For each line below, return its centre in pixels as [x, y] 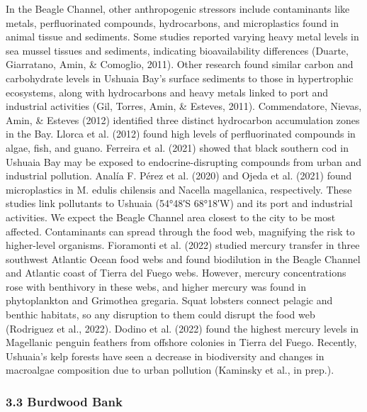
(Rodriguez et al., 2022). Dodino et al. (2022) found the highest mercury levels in [182, 328]
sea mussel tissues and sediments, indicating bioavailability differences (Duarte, [177, 50]
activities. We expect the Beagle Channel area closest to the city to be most [171, 217]
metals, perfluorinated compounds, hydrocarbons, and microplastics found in [173, 22]
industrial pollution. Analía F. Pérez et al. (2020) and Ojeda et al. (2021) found [179, 176]
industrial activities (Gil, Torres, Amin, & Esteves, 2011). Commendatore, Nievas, [184, 106]
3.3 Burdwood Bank [64, 401]
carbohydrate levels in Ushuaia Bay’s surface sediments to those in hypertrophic [180, 78]
